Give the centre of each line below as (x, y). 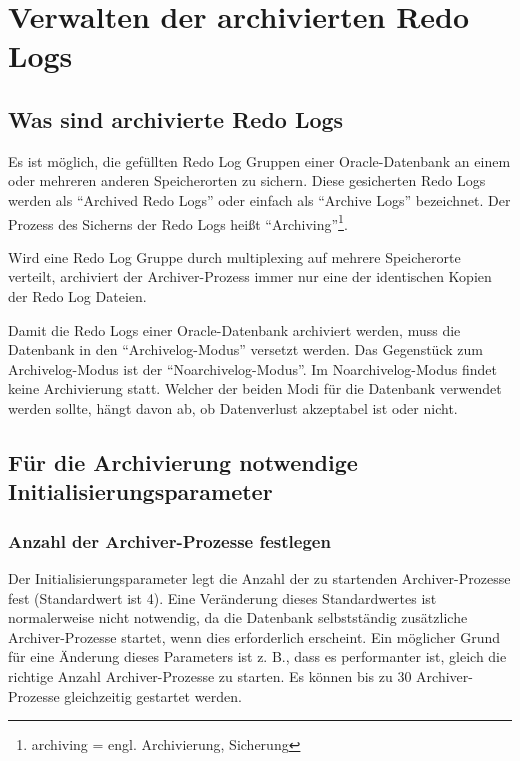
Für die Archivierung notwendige (183, 461)
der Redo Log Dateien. (77, 295)
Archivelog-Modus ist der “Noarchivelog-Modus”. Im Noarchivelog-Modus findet (252, 368)
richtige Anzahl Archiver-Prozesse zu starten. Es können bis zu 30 (210, 675)
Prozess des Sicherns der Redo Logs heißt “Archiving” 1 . (178, 222)
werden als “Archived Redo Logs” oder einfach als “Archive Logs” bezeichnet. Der (259, 199)
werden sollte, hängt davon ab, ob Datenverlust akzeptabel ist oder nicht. (233, 407)
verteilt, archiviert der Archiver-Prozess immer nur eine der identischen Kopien (250, 276)
